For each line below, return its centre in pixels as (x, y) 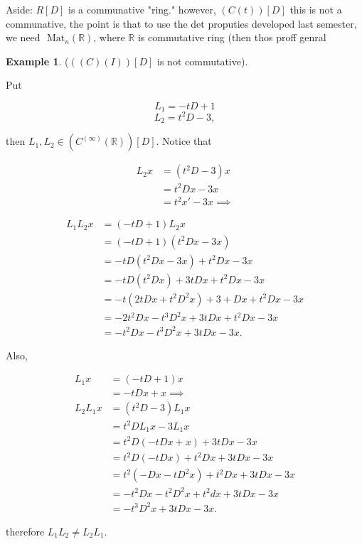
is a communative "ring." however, (142, 9)
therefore (25, 531)
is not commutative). (203, 61)
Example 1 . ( (37, 61)
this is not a (316, 9)
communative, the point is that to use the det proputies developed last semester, (181, 23)
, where (109, 37)
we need (23, 37)
